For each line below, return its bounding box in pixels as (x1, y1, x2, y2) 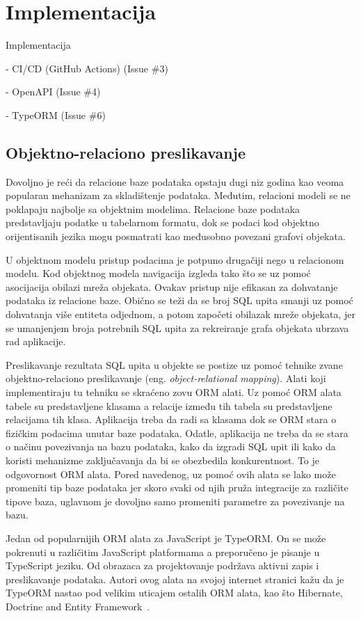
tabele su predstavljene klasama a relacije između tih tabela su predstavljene (6, 398, 332, 413)
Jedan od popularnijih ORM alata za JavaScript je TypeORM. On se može (6, 530, 326, 545)
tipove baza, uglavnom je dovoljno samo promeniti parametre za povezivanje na (6, 493, 345, 508)
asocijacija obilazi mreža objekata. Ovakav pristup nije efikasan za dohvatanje (6, 279, 338, 294)
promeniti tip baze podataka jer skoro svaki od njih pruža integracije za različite (6, 480, 348, 495)
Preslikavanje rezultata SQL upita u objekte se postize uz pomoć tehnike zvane (6, 357, 343, 372)
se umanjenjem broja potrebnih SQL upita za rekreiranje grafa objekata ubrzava (6, 320, 349, 335)
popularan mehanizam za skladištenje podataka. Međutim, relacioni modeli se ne (6, 188, 351, 203)
